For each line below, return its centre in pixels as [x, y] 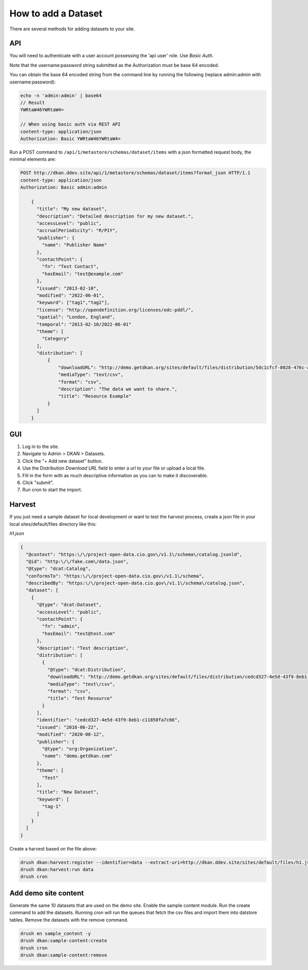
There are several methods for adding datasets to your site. [72, 29]
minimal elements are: [33, 159]
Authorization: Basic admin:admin [64, 187]
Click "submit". [38, 483]
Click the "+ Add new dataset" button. [62, 461]
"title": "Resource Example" [95, 396]
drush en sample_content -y [55, 933]
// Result [33, 103]
